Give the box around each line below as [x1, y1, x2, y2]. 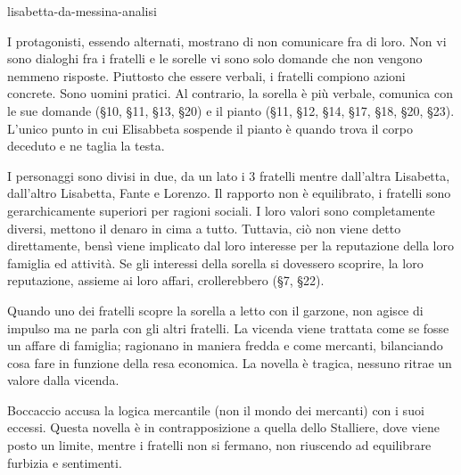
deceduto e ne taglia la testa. [7, 136, 165, 155]
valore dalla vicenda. [7, 371, 119, 389]
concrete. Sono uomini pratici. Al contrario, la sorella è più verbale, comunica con [7, 84, 454, 102]
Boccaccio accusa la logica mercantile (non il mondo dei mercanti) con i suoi [7, 400, 424, 419]
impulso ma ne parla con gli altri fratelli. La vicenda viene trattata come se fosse [7, 318, 449, 337]
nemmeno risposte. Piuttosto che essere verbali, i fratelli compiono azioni [7, 66, 406, 85]
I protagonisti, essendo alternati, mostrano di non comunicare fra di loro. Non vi [7, 31, 447, 50]
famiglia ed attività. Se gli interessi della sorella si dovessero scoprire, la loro [7, 253, 424, 272]
